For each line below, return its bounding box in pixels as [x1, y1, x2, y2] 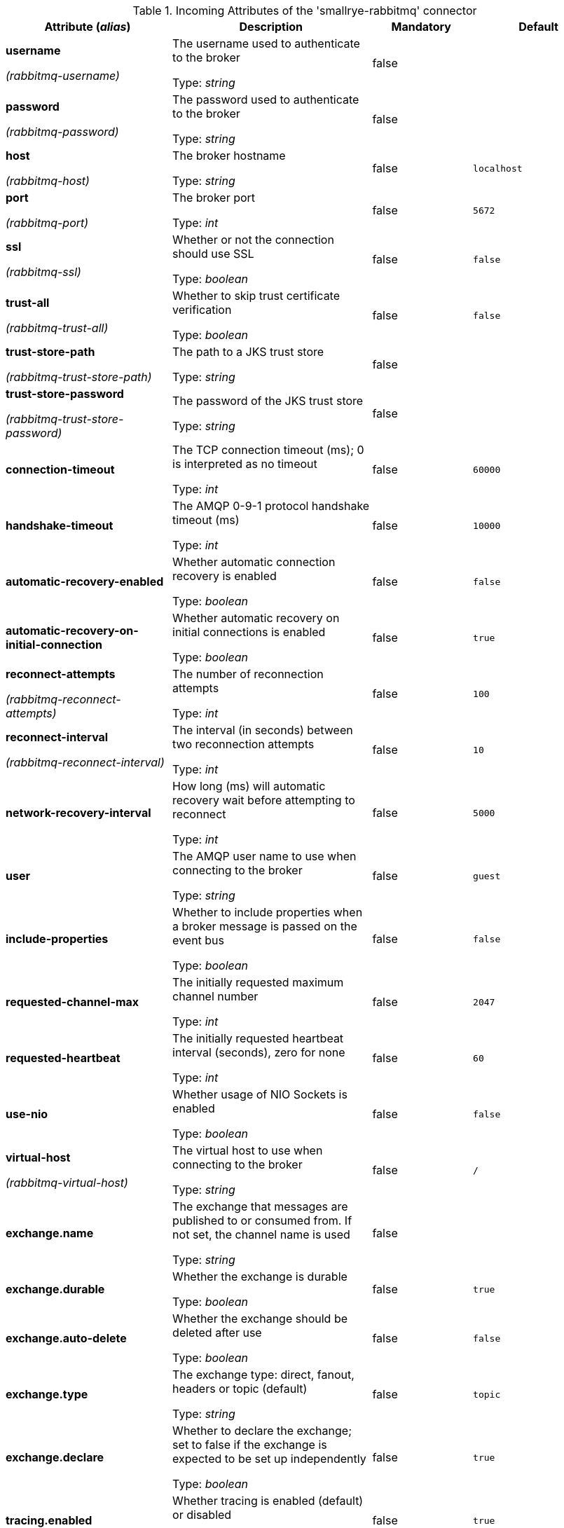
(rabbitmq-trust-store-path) [6, 370, 152, 384]
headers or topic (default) [172, 1382, 308, 1396]
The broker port [172, 191, 256, 205]
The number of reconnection [172, 667, 324, 681]
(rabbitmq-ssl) [6, 265, 81, 279]
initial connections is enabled [172, 625, 326, 639]
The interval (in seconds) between [172, 723, 353, 737]
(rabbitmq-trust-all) [6, 321, 109, 335]
